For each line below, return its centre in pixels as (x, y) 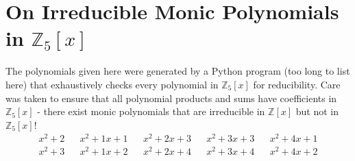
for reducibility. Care (297, 84)
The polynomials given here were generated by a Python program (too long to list (178, 71)
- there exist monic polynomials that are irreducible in (151, 111)
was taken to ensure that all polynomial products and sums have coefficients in (171, 98)
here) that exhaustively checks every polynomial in (112, 84)
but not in (317, 111)
